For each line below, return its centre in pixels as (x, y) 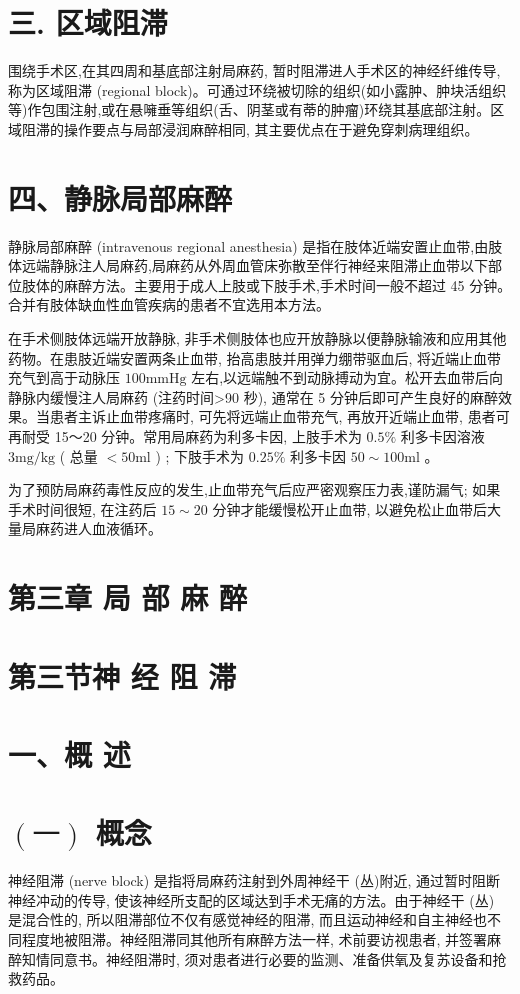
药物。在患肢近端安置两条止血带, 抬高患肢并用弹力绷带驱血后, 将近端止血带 (255, 357)
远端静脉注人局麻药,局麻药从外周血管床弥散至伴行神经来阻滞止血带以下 (254, 265)
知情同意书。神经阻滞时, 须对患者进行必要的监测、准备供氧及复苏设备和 (257, 958)
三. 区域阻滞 (88, 22)
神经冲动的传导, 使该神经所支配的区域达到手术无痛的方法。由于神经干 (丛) (251, 899)
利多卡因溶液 (442, 435)
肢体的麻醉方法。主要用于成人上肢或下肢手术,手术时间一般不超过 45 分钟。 (266, 284)
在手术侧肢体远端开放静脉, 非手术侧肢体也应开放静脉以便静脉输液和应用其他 (257, 338)
